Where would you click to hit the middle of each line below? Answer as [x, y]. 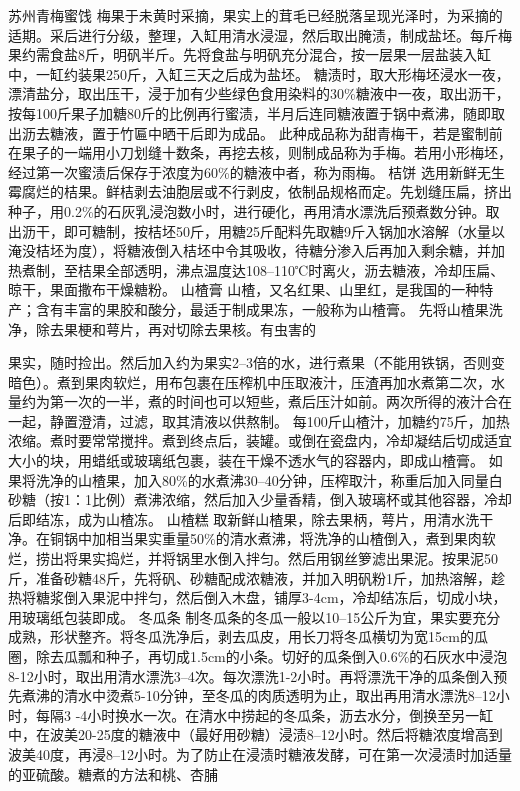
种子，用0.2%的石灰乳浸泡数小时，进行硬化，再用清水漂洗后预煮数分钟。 [247, 210]
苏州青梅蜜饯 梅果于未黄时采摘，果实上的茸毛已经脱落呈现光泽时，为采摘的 [255, 15]
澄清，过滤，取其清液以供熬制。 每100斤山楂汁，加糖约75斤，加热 [293, 420]
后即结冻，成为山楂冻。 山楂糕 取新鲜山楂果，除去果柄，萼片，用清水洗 [244, 518]
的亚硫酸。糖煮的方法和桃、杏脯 [113, 773]
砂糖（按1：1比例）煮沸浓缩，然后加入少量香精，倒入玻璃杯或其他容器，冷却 [260, 499]
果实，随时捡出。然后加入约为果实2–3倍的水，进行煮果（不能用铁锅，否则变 [256, 362]
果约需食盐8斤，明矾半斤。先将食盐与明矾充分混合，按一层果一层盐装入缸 [249, 54]
